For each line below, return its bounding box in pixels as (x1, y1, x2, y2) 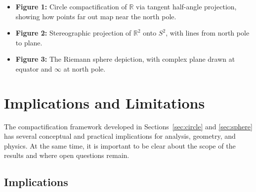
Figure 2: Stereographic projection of (15, 28, 131, 38)
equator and (15, 63, 52, 74)
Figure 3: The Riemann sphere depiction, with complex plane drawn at (15, 54, 235, 64)
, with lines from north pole (166, 28, 250, 38)
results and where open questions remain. (4, 150, 129, 160)
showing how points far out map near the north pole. (15, 11, 176, 21)
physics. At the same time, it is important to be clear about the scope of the (4, 140, 236, 151)
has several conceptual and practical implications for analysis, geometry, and (4, 131, 236, 141)
